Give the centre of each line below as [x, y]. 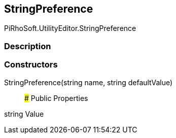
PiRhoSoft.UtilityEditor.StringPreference [70, 28]
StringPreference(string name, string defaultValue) [89, 82]
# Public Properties [56, 98]
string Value [24, 114]
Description [28, 46]
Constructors [31, 65]
